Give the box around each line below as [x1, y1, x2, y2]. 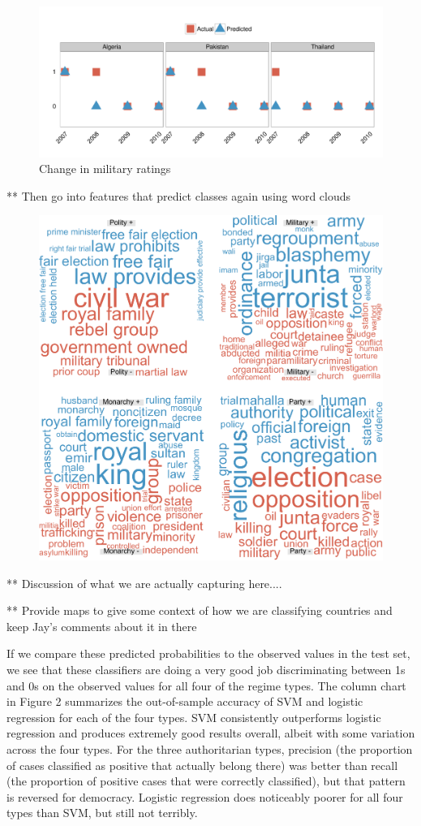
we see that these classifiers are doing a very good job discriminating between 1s [6, 661, 406, 678]
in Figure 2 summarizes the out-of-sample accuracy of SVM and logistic [6, 693, 363, 710]
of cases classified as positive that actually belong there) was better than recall [6, 756, 398, 773]
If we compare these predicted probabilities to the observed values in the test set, [6, 645, 410, 662]
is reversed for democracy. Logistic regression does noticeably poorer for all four [6, 788, 403, 805]
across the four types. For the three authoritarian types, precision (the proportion [6, 741, 413, 758]
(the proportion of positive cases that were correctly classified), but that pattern [6, 772, 406, 789]
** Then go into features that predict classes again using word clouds [6, 187, 351, 204]
